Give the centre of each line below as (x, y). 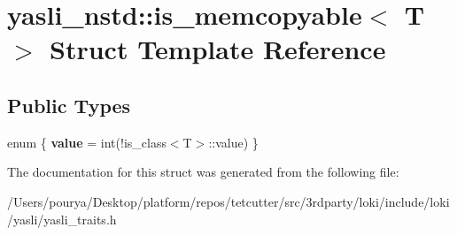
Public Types (69, 105)
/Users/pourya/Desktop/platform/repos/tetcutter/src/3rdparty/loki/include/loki (228, 201)
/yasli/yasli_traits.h (62, 219)
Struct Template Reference (218, 49)
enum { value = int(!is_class (87, 142)
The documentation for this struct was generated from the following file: (203, 172)
